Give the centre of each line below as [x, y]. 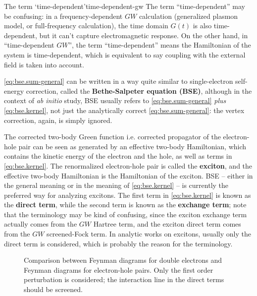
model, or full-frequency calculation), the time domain [86, 26]
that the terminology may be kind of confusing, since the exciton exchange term [126, 214]
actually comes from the [41, 224]
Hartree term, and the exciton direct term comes [167, 224]
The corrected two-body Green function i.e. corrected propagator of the [112, 137]
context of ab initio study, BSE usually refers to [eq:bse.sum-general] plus [115, 100]
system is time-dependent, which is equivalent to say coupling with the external [125, 54]
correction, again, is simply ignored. [58, 120]
